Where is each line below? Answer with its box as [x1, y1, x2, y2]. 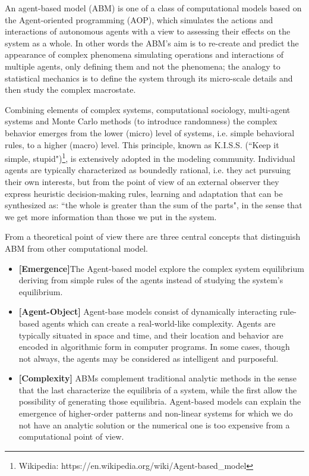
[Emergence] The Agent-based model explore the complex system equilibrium [18, 262, 304, 274]
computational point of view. [18, 430, 124, 443]
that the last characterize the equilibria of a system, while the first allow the [18, 383, 297, 396]
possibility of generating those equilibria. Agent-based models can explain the [18, 395, 301, 408]
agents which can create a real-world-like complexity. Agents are [42, 317, 276, 329]
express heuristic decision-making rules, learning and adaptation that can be [5, 187, 283, 199]
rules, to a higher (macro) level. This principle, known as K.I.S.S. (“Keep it [5, 138, 279, 151]
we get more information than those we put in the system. [5, 210, 217, 223]
